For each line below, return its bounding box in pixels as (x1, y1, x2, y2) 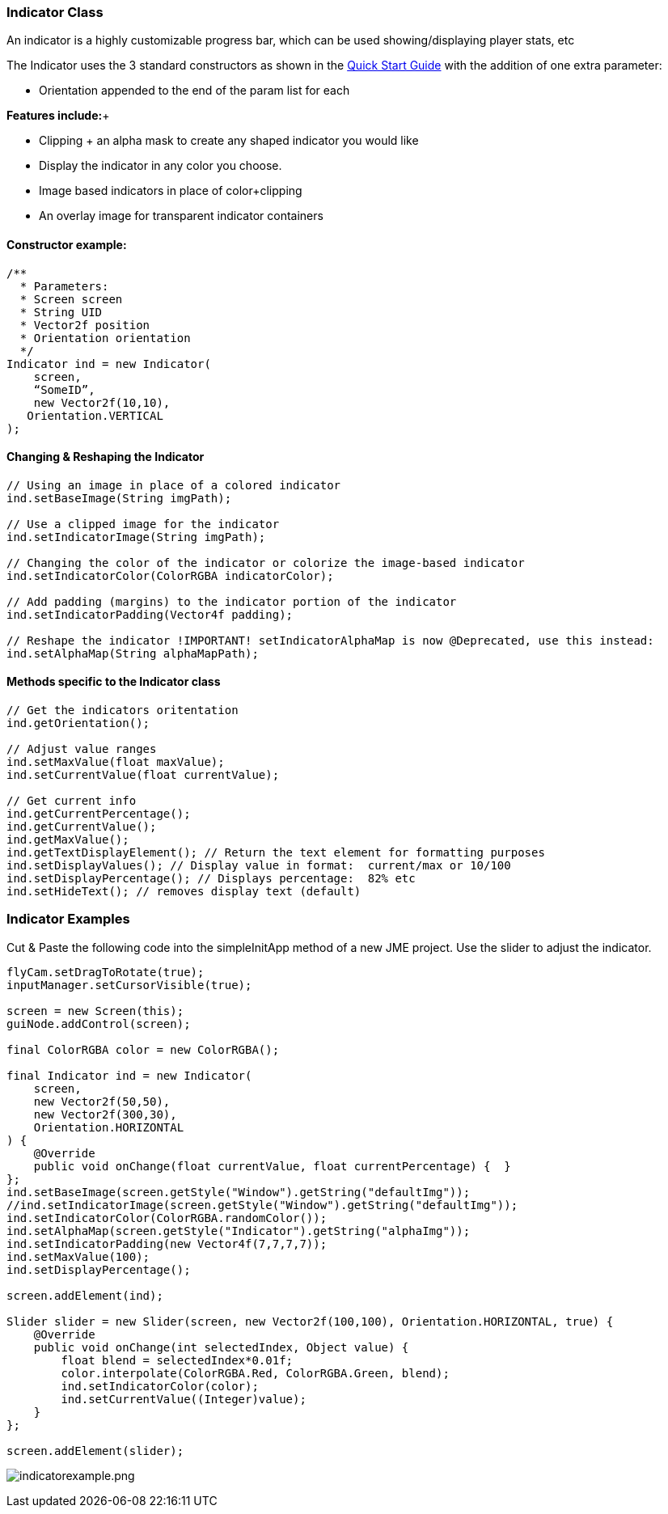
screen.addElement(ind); (6, 1288, 163, 1302)
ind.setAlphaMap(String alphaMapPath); (6, 646, 259, 660)
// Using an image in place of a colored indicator (6, 478, 341, 492)
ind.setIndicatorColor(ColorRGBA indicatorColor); (6, 569, 334, 582)
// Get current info (6, 794, 137, 808)
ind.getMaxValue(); (6, 833, 129, 847)
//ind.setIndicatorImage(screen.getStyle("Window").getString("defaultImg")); (6, 1198, 518, 1212)
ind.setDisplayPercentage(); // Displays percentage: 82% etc (6, 872, 416, 886)
